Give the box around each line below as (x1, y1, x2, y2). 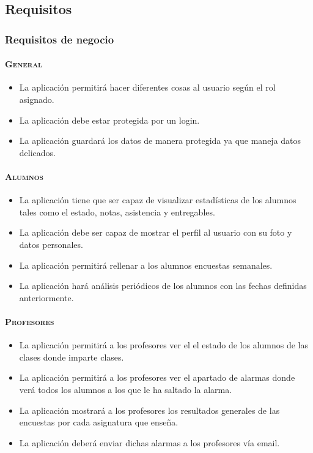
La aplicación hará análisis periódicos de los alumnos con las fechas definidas (19, 279, 307, 292)
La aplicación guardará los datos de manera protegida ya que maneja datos (19, 134, 301, 147)
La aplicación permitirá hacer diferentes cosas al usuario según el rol (19, 81, 276, 94)
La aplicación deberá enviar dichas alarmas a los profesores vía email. (19, 436, 280, 449)
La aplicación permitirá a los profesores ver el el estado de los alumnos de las (19, 339, 309, 351)
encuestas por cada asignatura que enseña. (19, 416, 179, 429)
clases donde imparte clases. (19, 350, 124, 363)
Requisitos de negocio (5, 31, 114, 47)
